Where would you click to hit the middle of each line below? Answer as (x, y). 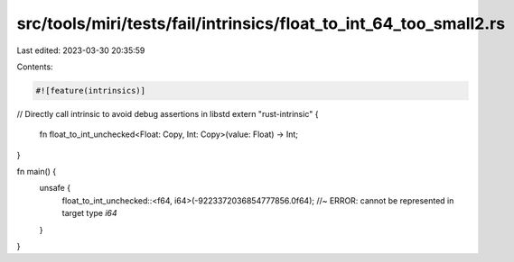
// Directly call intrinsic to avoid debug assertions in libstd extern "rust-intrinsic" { (168, 113)
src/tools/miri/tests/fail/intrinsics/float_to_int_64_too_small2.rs (261, 23)
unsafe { (55, 188)
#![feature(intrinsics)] (91, 90)
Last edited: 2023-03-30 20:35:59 (81, 50)
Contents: (35, 67)
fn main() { (37, 172)
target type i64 (89, 213)
